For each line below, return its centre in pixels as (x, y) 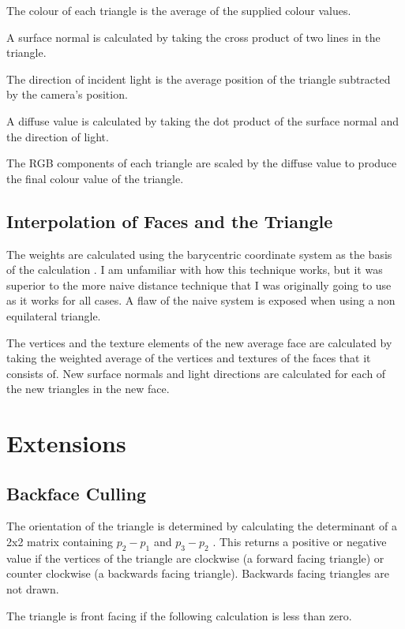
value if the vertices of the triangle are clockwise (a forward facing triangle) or (195, 558)
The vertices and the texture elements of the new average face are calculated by (199, 342)
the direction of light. (58, 136)
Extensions (66, 443)
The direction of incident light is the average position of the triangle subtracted (199, 79)
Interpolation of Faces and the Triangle (170, 221)
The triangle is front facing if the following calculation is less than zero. (179, 615)
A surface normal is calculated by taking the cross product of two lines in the (193, 37)
